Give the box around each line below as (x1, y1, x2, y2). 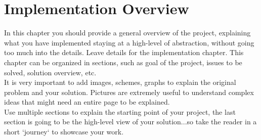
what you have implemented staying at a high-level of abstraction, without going (4, 37, 254, 48)
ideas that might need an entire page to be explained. (4, 97, 170, 107)
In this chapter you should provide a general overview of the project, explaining (4, 27, 251, 38)
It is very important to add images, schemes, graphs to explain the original (4, 77, 236, 87)
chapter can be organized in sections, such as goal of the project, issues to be (4, 57, 242, 67)
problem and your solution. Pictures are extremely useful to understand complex (4, 86, 254, 97)
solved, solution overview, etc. (4, 67, 97, 77)
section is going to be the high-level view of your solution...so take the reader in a (4, 116, 257, 127)
